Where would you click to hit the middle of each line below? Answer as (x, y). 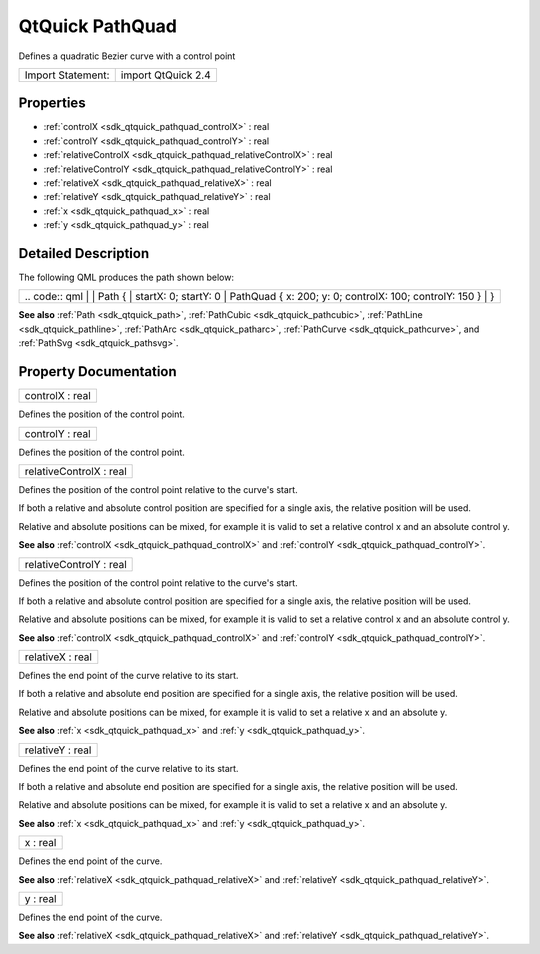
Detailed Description (84, 253)
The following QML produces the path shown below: (126, 277)
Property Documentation (97, 371)
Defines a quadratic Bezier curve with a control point (127, 56)
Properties (52, 103)
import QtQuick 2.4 (165, 75)
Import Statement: (67, 75)
